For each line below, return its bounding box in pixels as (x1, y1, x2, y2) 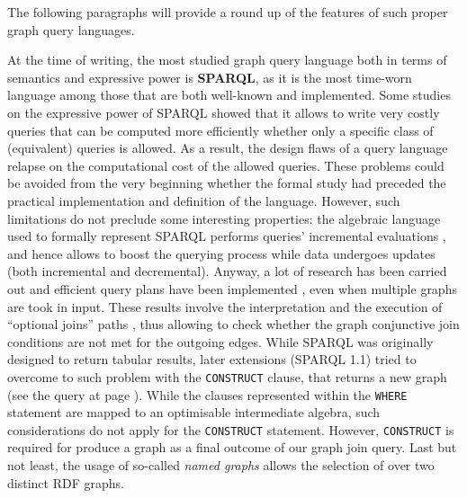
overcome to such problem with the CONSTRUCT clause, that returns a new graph (7, 367, 447, 386)
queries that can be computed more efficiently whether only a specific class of (7, 120, 434, 139)
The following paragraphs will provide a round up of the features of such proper (7, 3, 448, 21)
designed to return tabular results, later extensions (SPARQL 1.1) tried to (7, 350, 417, 369)
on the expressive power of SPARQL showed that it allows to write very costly (7, 102, 440, 121)
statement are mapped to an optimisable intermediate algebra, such (7, 403, 381, 422)
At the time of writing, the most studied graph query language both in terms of (7, 50, 447, 69)
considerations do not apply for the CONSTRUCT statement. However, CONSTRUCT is (7, 420, 454, 439)
